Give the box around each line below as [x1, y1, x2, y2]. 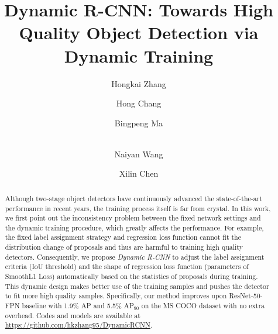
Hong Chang [116, 97, 162, 109]
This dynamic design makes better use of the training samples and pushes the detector [5, 281, 269, 291]
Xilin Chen [119, 167, 159, 180]
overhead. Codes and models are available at [5, 310, 140, 320]
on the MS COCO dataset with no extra [141, 301, 265, 311]
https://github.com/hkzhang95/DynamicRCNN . [5, 320, 153, 330]
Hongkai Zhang [111, 77, 166, 89]
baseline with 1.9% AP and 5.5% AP [22, 301, 134, 311]
